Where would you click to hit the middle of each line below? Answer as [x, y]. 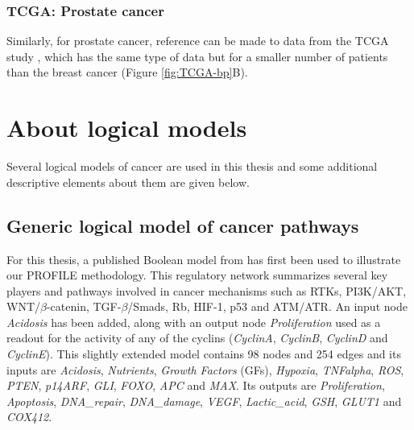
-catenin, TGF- [84, 306]
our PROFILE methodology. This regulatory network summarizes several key [197, 275]
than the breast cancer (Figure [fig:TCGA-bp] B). [127, 72]
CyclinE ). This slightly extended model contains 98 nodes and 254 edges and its [204, 354]
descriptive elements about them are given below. [128, 182]
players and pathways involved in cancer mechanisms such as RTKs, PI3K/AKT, [207, 290]
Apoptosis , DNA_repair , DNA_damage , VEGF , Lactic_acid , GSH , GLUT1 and [204, 401]
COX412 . [29, 417]
